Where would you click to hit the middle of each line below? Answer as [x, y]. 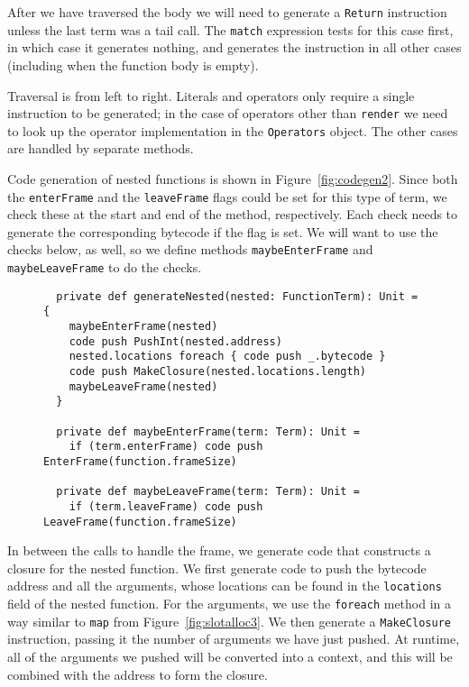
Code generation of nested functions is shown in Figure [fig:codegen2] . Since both [233, 179]
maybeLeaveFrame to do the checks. [105, 267]
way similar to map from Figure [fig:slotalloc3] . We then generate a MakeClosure [229, 621]
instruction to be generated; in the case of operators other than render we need [228, 113]
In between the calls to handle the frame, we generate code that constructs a [219, 550]
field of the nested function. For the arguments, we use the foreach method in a [230, 604]
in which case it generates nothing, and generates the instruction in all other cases [234, 47]
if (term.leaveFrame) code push [166, 506]
